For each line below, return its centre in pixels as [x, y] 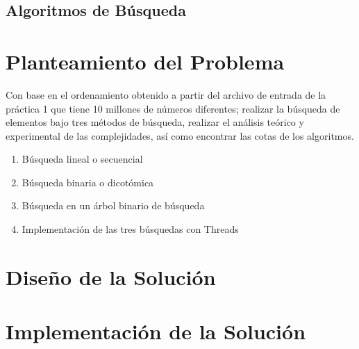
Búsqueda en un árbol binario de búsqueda [113, 205]
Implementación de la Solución [156, 331]
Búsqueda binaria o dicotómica [88, 182]
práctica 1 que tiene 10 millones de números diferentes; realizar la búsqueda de [173, 108]
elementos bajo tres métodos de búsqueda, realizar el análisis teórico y [155, 122]
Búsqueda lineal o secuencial [82, 159]
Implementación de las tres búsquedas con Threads [130, 229]
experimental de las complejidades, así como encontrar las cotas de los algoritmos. [180, 135]
